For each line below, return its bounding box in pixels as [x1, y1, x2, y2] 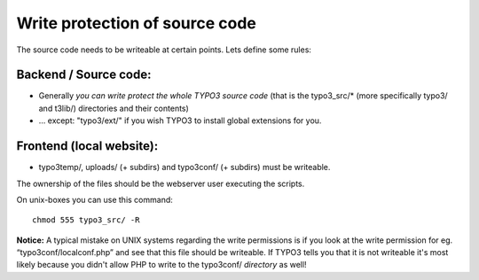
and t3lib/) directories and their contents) [38, 103, 190, 113]
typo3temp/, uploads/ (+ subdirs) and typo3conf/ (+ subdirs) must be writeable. [38, 162, 331, 173]
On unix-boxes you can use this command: [16, 194, 173, 205]
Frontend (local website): [16, 138, 159, 154]
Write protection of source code [16, 13, 256, 33]
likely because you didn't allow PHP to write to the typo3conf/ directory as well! [16, 260, 307, 270]
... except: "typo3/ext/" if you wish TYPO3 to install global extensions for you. [38, 115, 322, 126]
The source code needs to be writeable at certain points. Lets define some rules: [16, 44, 312, 55]
